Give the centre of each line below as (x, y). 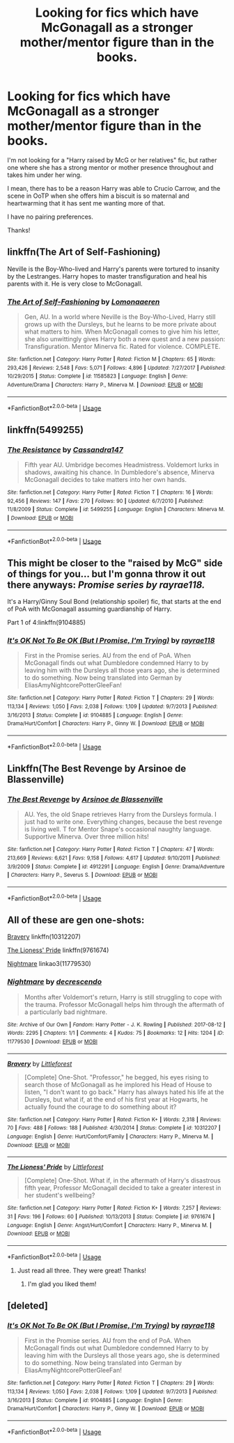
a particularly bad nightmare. (66, 1012)
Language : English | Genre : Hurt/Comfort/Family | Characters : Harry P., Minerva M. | (110, 1137)
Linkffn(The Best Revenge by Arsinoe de (97, 769)
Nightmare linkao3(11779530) (49, 964)
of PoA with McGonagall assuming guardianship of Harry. (89, 609)
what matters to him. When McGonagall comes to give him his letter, (122, 331)
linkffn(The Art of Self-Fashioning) (84, 252)
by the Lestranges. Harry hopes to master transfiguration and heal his (107, 276)
